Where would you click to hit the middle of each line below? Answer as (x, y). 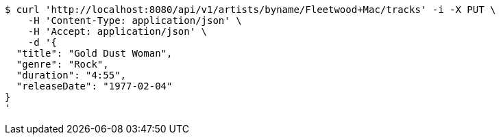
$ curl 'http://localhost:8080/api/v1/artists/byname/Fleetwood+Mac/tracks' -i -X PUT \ (250, 10)
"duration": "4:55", (71, 75)
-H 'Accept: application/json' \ (118, 31)
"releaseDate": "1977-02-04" (94, 86)
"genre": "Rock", (62, 64)
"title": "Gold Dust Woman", (94, 53)
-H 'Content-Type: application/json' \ (135, 20)
